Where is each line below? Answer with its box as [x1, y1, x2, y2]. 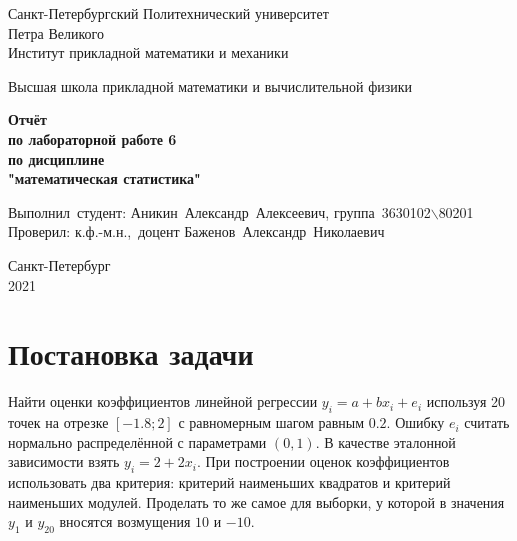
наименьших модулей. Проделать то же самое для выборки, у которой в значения [8, 491, 505, 512]
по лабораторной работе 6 [8, 128, 177, 149]
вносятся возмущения [59, 511, 191, 532]
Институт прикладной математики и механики [8, 42, 289, 63]
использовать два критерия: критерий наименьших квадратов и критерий [8, 472, 451, 493]
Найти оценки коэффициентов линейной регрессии [8, 391, 318, 412]
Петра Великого [8, 22, 105, 43]
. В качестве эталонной [315, 431, 456, 452]
